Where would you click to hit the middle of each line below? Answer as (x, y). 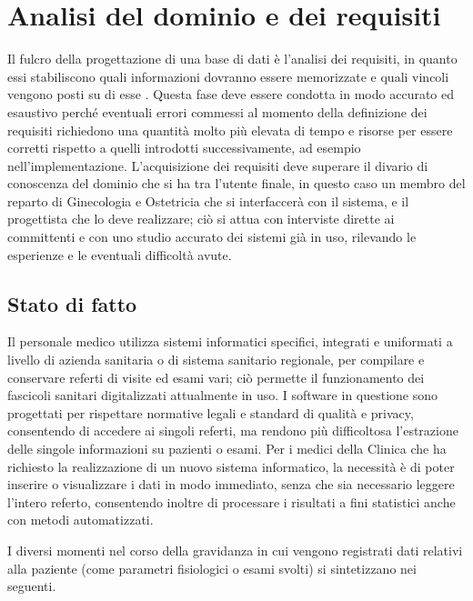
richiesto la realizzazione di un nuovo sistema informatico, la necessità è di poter (231, 466)
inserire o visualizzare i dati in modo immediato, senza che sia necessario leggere (231, 484)
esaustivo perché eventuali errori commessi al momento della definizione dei (217, 111)
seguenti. (32, 586)
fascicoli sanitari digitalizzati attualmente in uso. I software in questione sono (223, 395)
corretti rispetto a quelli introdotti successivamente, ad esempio (184, 148)
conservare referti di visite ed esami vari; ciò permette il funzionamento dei (216, 377)
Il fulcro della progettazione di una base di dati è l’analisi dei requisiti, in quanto (232, 59)
